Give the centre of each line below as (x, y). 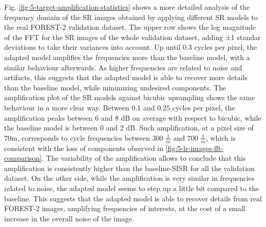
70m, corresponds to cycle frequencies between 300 (84, 137)
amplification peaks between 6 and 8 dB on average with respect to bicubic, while (133, 117)
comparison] (23, 158)
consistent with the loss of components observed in (84, 148)
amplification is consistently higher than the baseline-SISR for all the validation (129, 168)
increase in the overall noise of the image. (69, 218)
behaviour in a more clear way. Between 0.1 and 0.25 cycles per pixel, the (120, 107)
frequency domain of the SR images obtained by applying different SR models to (131, 17)
